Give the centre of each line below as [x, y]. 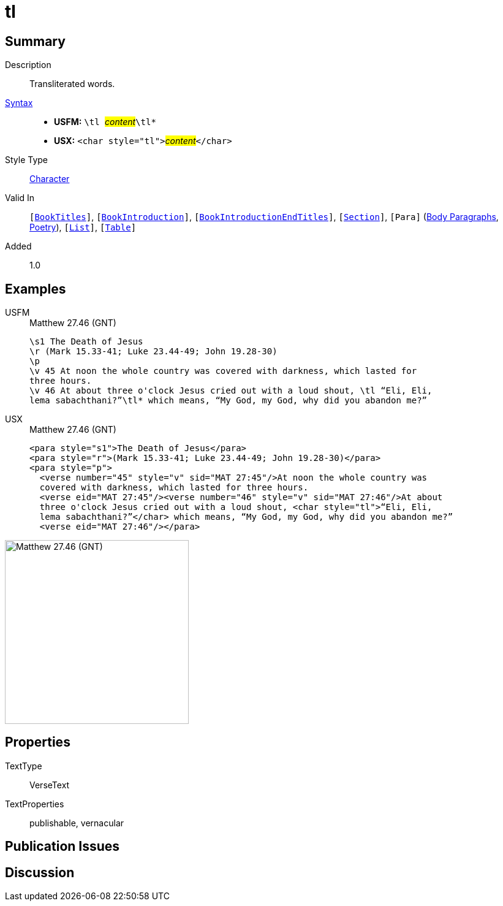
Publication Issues [62, 847]
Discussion [40, 872]
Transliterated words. [72, 84]
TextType [24, 766]
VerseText [50, 785]
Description [28, 65]
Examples [36, 289]
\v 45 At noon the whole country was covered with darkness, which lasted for [223, 371]
